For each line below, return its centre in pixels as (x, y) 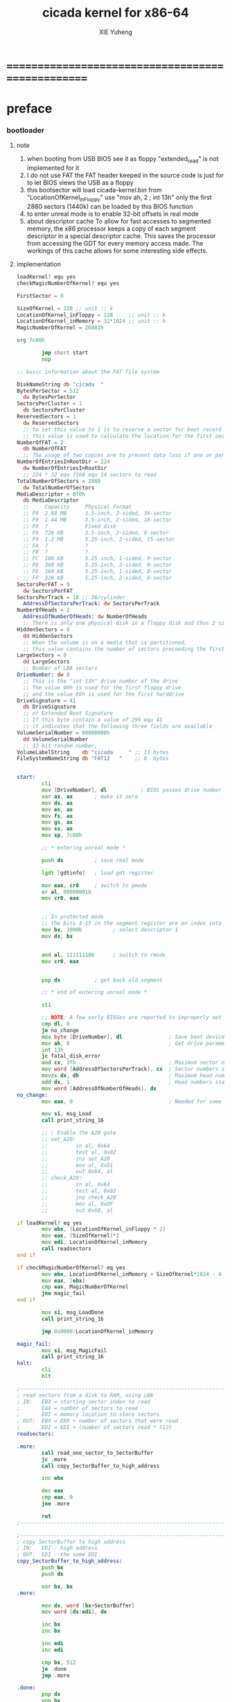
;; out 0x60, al (78, 1210)
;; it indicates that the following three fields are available (118, 727)
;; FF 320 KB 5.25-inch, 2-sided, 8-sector (98, 578)
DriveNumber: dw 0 (43, 675)
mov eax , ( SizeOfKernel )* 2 (81, 1236)
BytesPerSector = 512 (48, 391)
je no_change (60, 1030)
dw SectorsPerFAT (48, 591)
